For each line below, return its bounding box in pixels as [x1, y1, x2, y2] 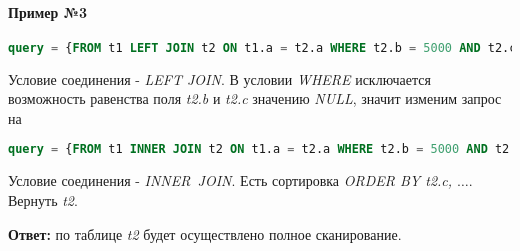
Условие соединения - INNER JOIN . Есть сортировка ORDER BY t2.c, [8, 170, 453, 191]
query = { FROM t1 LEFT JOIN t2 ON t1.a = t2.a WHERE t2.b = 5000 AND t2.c [8, 40, 517, 55]
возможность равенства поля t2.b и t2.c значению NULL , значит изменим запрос [8, 88, 502, 109]
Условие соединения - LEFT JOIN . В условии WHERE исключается [8, 68, 431, 89]
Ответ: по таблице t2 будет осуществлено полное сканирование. [8, 223, 402, 244]
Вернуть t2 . [8, 189, 78, 210]
